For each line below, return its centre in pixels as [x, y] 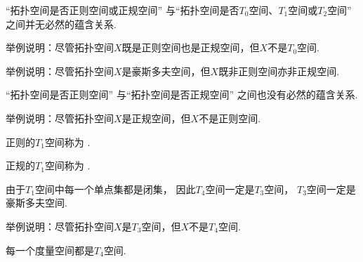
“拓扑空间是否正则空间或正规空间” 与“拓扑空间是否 [123, 10]
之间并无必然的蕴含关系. [61, 24]
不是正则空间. [230, 118]
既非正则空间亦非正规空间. [279, 71]
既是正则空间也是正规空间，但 [191, 47]
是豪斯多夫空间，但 [166, 71]
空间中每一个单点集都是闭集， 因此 [115, 189]
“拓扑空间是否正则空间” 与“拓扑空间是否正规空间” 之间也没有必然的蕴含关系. [182, 94]
